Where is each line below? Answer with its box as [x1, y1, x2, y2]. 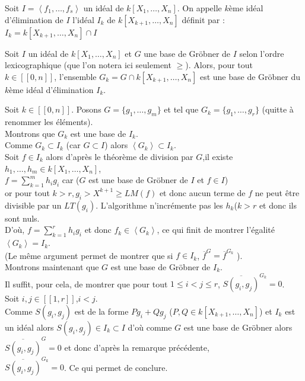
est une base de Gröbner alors [183, 321, 293, 333]
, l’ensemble [54, 70, 97, 82]
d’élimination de [5, 13, 63, 25]
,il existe [202, 150, 233, 162]
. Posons [71, 103, 101, 116]
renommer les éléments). [5, 116, 93, 128]
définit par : [182, 13, 225, 25]
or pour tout [5, 186, 50, 198]
